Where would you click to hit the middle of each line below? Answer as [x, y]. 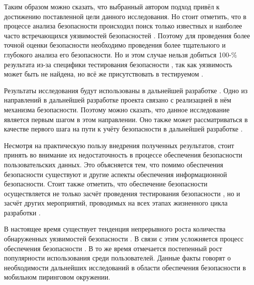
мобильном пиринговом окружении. [57, 277]
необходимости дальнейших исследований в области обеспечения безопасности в [125, 267]
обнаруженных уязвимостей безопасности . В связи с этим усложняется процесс [124, 239]
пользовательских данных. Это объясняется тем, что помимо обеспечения [114, 164]
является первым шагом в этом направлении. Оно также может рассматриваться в [126, 119]
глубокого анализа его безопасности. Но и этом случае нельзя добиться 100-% [121, 54]
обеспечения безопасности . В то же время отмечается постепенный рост [113, 248]
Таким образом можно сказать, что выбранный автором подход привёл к [112, 6]
